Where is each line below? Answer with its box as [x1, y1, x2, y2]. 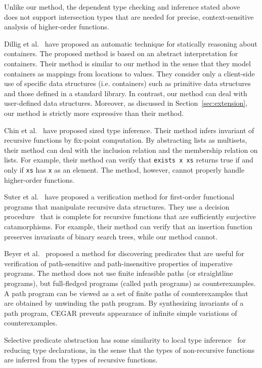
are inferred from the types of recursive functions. [4, 354, 158, 365]
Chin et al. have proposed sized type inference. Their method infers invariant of [4, 125, 254, 135]
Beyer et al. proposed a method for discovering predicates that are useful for [4, 248, 244, 259]
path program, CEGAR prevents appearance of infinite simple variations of [4, 307, 237, 318]
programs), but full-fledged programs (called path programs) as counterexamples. [4, 277, 256, 288]
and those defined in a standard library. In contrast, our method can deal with [4, 88, 247, 98]
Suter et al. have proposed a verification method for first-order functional [4, 191, 235, 202]
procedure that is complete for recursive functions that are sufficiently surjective [4, 211, 256, 222]
